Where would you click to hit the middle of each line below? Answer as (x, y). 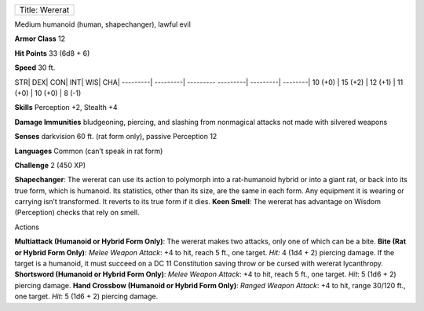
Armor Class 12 (40, 38)
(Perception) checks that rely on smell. (77, 213)
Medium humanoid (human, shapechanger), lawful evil (103, 24)
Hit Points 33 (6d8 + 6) (52, 53)
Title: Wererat (44, 10)
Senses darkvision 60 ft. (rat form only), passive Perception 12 (116, 137)
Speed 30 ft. (35, 68)
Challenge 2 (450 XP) (50, 165)
